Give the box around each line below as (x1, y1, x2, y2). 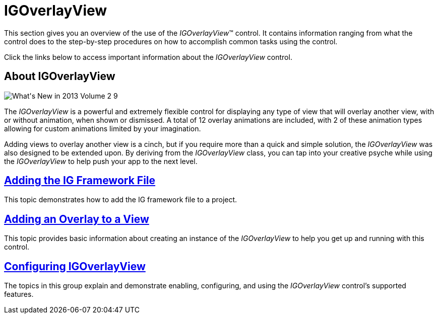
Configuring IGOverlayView (4, 260, 146, 273)
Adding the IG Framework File (4, 174, 156, 187)
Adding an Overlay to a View (4, 212, 149, 225)
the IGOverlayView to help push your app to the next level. (4, 156, 198, 166)
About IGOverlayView (4, 70, 115, 83)
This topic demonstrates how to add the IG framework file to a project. (4, 195, 237, 204)
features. (4, 290, 34, 299)
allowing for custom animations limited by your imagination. (4, 124, 201, 133)
